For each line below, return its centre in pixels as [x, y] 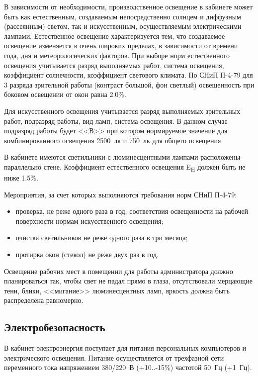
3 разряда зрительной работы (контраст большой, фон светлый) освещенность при [129, 84]
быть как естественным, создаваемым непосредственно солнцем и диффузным [123, 16]
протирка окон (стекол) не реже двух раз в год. [87, 254]
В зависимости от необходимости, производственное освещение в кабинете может [129, 6]
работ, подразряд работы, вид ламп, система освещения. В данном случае [116, 121]
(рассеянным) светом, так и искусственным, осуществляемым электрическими [123, 26]
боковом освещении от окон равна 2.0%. [65, 94]
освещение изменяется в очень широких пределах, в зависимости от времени [121, 46]
